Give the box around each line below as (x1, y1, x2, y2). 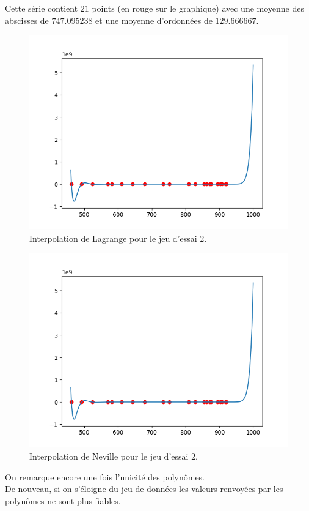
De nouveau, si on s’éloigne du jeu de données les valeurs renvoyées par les (5, 482, 283, 495)
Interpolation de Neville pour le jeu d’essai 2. (29, 449, 198, 462)
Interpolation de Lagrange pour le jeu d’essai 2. (29, 231, 207, 244)
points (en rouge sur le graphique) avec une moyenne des (92, 2, 305, 14)
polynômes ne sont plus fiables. (5, 494, 121, 507)
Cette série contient (5, 2, 78, 14)
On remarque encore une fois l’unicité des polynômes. (5, 470, 205, 483)
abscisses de (5, 13, 49, 26)
